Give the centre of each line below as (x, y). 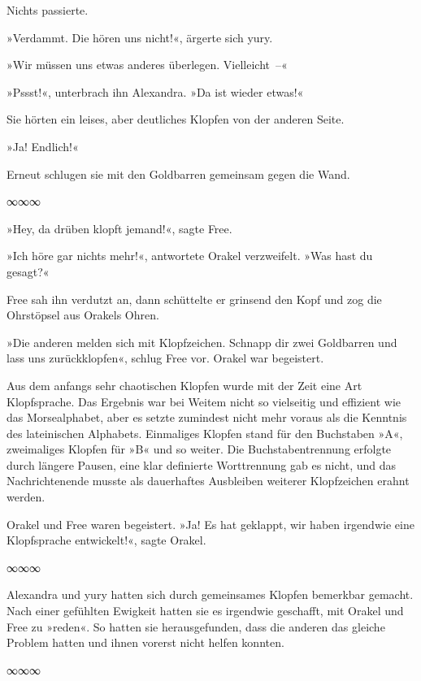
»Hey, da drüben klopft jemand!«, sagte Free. (119, 228)
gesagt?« (28, 271)
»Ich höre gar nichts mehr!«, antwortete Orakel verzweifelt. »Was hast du (190, 256)
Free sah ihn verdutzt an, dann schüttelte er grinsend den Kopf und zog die (194, 299)
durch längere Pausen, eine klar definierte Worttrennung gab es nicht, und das (202, 464)
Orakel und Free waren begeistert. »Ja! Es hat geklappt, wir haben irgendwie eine (210, 524)
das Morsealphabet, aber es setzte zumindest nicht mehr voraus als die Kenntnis (207, 417)
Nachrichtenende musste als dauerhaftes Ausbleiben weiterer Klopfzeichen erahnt (208, 481)
